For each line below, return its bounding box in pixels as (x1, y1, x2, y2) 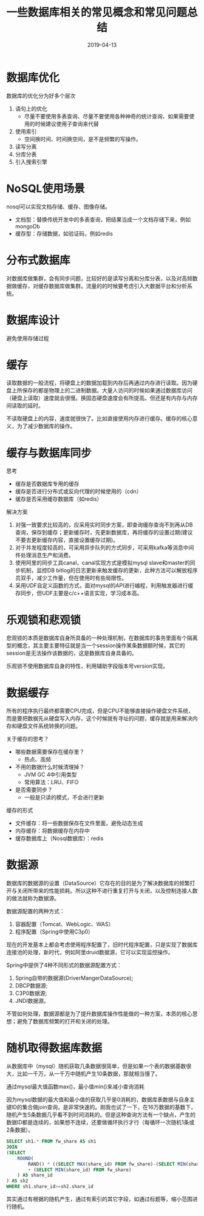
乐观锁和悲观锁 (6, 613, 81, 627)
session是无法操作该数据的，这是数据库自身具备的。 (6, 649, 138, 657)
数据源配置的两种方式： (6, 907, 65, 915)
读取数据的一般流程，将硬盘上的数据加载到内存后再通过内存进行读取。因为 (6, 379, 192, 386)
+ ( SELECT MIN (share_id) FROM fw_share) (28, 1167, 132, 1173)
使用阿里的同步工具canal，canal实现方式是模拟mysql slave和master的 (15, 559, 190, 567)
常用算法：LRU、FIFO (24, 779, 79, 786)
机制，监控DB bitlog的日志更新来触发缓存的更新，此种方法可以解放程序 (20, 567, 198, 574)
